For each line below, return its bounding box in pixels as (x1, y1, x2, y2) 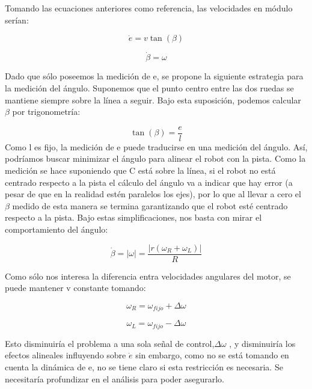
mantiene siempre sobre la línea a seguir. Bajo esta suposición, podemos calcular (5, 93, 301, 106)
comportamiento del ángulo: (5, 223, 108, 235)
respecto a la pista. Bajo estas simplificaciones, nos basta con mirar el (5, 211, 262, 224)
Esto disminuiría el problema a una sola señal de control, (5, 337, 215, 349)
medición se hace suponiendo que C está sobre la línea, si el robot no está (5, 164, 276, 177)
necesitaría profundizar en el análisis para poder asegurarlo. (5, 372, 225, 385)
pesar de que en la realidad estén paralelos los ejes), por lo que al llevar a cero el (5, 188, 301, 200)
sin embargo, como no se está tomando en (135, 349, 289, 361)
